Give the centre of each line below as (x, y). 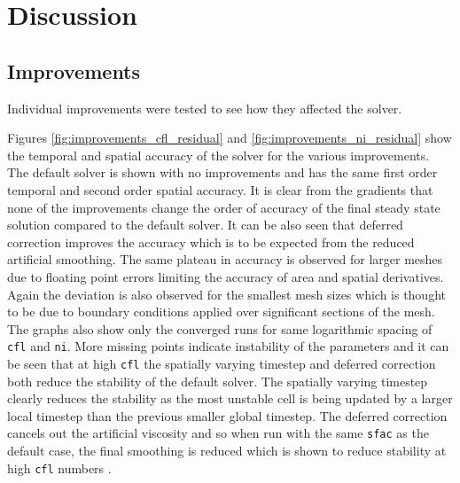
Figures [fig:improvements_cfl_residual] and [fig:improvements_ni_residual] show (230, 138)
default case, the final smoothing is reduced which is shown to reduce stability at (227, 451)
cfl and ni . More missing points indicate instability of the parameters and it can (228, 346)
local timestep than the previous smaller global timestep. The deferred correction (227, 415)
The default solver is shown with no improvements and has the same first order (222, 172)
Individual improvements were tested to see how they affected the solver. (205, 108)
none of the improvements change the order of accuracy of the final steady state (224, 207)
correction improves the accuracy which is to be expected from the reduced (211, 241)
